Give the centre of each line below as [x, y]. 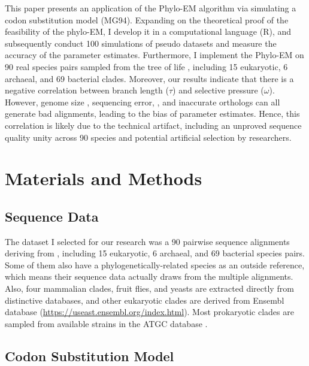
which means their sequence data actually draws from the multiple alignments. [149, 276]
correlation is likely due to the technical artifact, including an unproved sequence [153, 125]
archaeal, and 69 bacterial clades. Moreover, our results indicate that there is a [149, 78]
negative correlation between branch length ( [87, 90]
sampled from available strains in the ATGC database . [106, 323]
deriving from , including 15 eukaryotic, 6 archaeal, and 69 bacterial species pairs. [155, 253]
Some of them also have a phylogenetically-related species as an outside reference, [155, 264]
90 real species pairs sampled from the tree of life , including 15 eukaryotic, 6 [146, 66]
